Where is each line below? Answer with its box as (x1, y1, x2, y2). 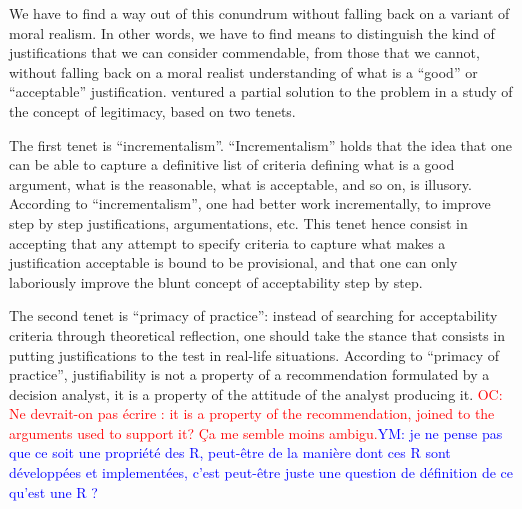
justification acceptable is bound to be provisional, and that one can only (9, 252, 458, 273)
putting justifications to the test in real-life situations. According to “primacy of (9, 344, 500, 365)
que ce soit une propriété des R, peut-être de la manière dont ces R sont (9, 442, 451, 463)
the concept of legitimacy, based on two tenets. (9, 100, 296, 121)
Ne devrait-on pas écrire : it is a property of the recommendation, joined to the (9, 403, 495, 424)
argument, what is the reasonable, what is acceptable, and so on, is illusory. (9, 173, 472, 194)
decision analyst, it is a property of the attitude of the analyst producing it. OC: (9, 383, 503, 404)
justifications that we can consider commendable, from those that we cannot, (9, 42, 480, 63)
